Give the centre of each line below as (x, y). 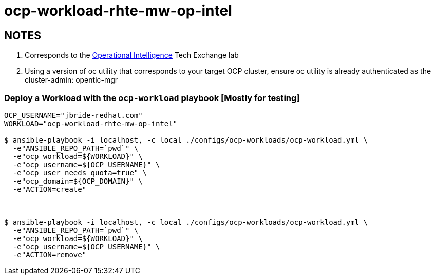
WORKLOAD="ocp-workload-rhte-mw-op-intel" (91, 123)
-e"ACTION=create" (50, 189)
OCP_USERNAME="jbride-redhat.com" (73, 115)
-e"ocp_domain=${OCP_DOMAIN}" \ (78, 181)
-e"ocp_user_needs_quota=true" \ (80, 173)
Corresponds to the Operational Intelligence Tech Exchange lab (132, 55)
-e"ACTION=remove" (50, 255)
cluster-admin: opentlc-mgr (71, 80)
